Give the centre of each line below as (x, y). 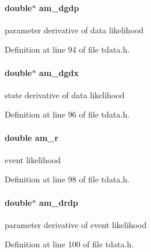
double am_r (32, 137)
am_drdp (59, 202)
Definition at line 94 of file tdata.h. (67, 49)
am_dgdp (59, 7)
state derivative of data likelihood (65, 94)
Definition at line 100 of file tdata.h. (69, 244)
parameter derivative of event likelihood (76, 224)
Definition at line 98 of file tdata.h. (67, 179)
